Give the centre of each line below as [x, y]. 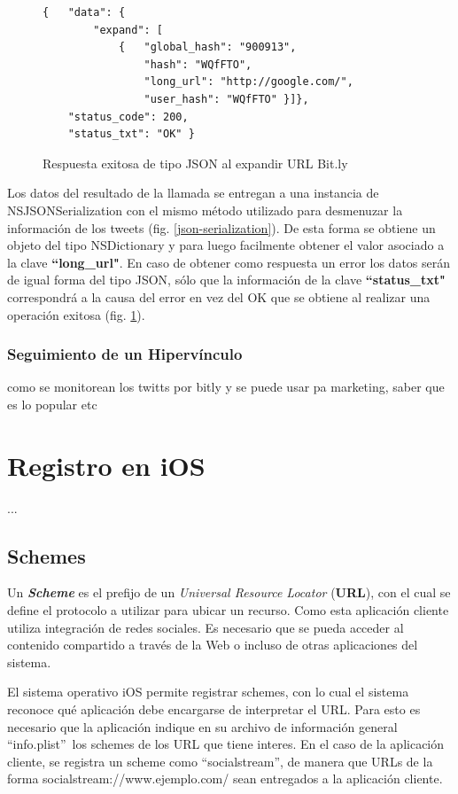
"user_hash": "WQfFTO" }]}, [226, 99]
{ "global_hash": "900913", [207, 47]
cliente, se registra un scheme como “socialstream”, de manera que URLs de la [220, 761]
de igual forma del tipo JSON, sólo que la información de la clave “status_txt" [226, 280]
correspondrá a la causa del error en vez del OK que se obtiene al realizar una [219, 296]
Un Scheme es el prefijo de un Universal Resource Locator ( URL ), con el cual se [229, 592]
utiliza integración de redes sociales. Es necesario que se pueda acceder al [206, 627]
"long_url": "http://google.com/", [248, 82]
